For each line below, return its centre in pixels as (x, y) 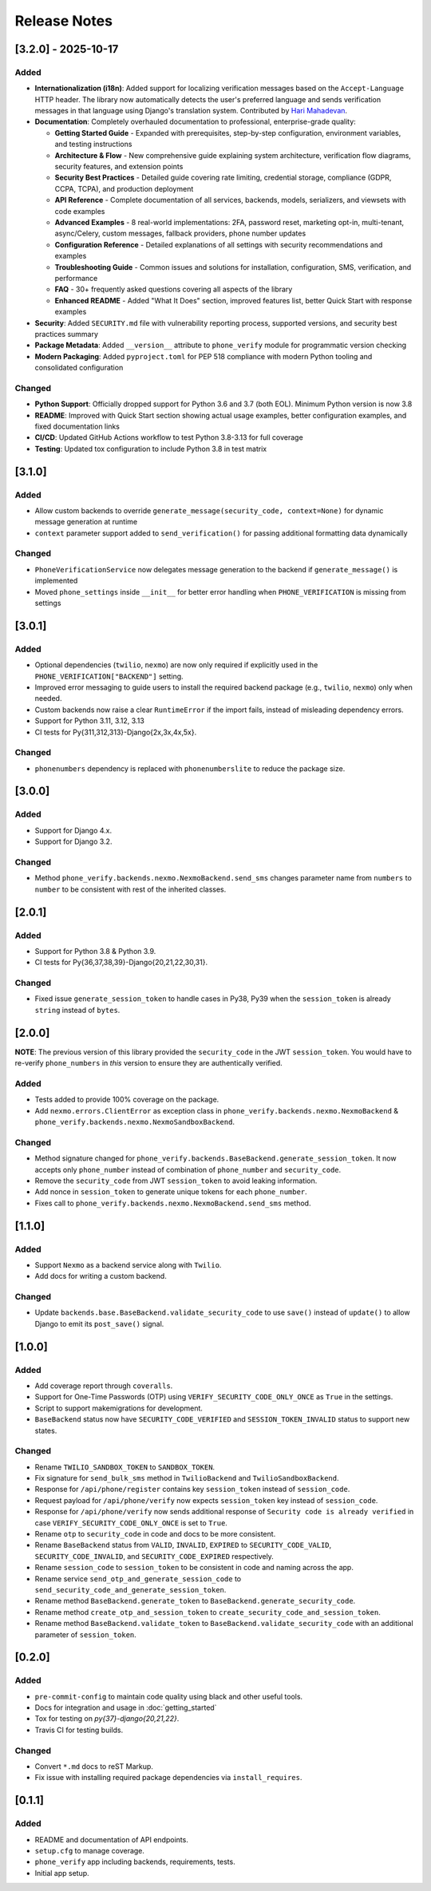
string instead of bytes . (77, 1010)
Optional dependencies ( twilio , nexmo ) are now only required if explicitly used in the (176, 665)
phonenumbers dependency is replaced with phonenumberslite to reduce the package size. (190, 768)
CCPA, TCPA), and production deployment (124, 188)
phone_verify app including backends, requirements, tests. (135, 1862)
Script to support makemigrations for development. (119, 1408)
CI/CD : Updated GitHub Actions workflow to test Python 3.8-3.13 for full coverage (169, 437)
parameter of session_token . (86, 1634)
